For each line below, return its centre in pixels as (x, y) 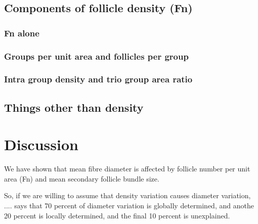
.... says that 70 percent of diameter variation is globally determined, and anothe (129, 205)
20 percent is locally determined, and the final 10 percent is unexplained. (117, 215)
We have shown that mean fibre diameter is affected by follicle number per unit (127, 169)
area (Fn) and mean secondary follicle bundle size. (82, 178)
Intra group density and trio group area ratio (98, 79)
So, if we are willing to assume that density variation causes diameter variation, (127, 195)
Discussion (41, 144)
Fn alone (22, 33)
